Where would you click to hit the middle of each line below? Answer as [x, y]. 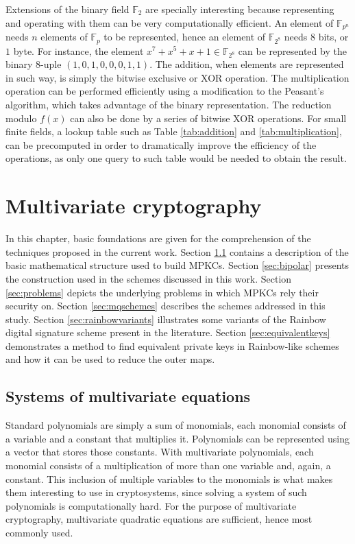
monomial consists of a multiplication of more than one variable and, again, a [168, 465]
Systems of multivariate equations [128, 396]
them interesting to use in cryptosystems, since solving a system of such [156, 492]
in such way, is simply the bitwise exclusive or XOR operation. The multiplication [177, 77]
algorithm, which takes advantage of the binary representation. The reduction [169, 105]
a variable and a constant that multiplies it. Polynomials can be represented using [177, 438]
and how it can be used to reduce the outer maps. [110, 359]
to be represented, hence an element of [185, 37]
